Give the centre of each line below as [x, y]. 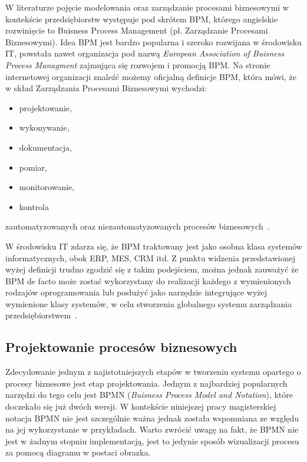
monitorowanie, [47, 187]
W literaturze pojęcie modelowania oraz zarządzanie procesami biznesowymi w [147, 7]
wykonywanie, [44, 127]
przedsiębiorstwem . [42, 315]
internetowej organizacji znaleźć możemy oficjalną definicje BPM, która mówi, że [151, 76]
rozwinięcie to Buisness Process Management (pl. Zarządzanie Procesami [137, 30]
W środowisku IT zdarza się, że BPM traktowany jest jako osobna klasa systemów [154, 246]
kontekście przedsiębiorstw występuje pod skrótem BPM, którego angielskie [142, 19]
